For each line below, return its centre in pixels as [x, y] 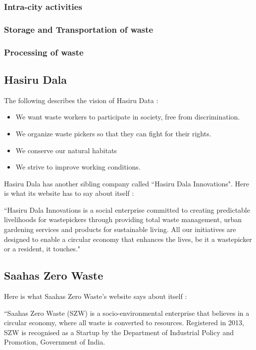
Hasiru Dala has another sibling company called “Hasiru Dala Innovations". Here [127, 183]
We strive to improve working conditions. [78, 167]
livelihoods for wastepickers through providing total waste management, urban [123, 219]
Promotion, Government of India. [55, 342]
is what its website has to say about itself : [69, 193]
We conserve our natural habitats [66, 150]
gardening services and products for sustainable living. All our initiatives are [120, 229]
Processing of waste [44, 52]
